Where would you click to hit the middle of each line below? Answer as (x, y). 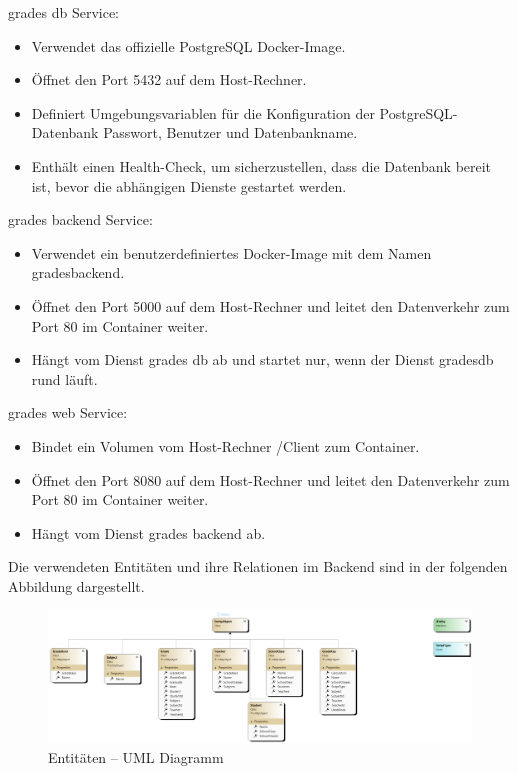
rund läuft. (64, 378)
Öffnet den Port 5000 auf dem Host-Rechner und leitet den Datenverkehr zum (270, 305)
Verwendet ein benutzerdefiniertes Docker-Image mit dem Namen (231, 252)
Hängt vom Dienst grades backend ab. (148, 532)
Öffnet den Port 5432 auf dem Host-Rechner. (169, 79)
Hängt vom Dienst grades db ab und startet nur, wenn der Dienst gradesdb (262, 359)
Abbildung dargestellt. (76, 585)
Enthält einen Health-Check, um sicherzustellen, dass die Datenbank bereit (261, 165)
